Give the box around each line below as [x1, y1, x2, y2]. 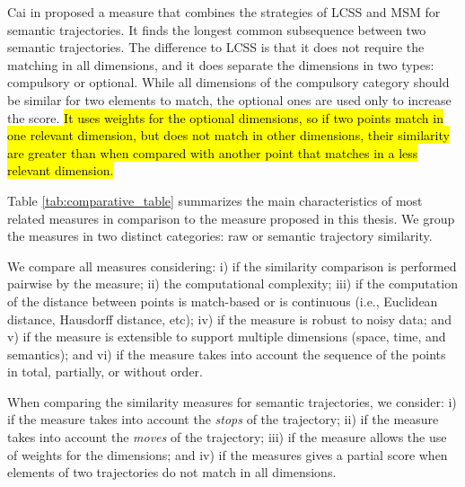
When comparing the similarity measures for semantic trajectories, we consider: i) [7, 392, 457, 411]
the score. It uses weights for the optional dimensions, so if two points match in [7, 108, 443, 127]
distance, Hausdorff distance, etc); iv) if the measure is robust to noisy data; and [7, 309, 452, 328]
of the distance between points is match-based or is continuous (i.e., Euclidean [7, 291, 438, 310]
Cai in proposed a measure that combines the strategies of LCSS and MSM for [7, 3, 441, 21]
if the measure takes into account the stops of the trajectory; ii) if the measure [7, 410, 439, 429]
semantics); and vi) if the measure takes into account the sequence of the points [7, 344, 446, 363]
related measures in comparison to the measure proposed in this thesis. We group [7, 208, 455, 227]
